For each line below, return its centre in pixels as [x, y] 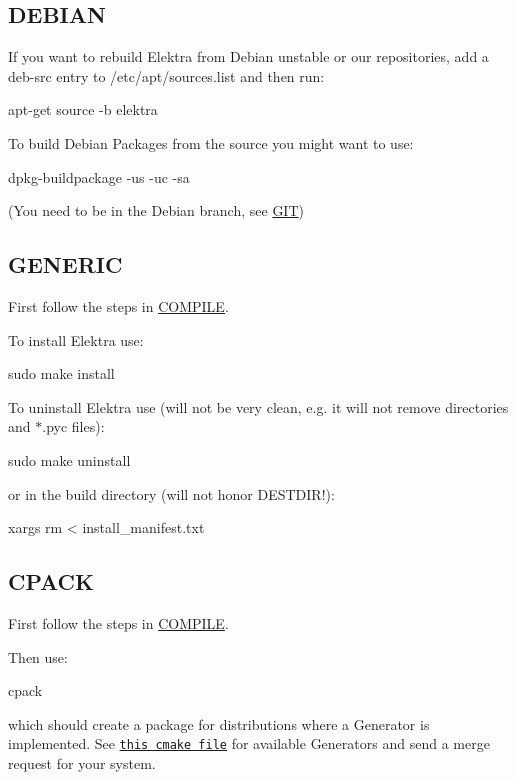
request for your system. [82, 762]
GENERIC [65, 264]
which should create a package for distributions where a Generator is [219, 723]
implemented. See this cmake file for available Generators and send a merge [249, 743]
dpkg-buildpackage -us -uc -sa [99, 176]
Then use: [38, 656]
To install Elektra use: [76, 339]
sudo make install [61, 373]
